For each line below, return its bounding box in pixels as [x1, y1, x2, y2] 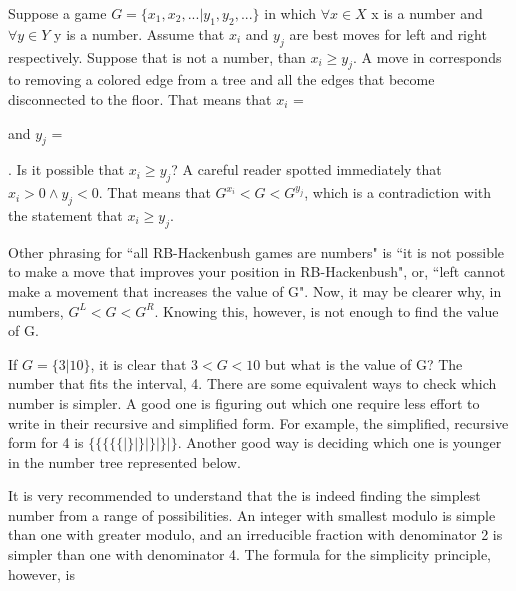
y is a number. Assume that [54, 23, 225, 44]
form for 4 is [8, 432, 84, 453]
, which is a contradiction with [304, 182, 492, 203]
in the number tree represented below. [8, 451, 241, 472]
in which [264, 3, 317, 23]
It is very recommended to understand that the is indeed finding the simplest [8, 485, 481, 506]
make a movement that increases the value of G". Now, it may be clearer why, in [8, 280, 502, 301]
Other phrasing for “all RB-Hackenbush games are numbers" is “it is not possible [8, 241, 505, 262]
